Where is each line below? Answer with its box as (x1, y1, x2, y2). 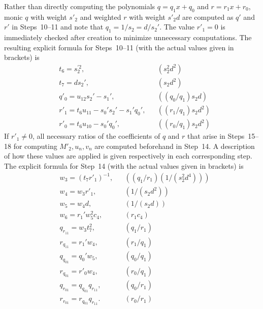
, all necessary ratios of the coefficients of (32, 131, 160, 141)
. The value (159, 21, 195, 32)
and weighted (80, 11, 121, 22)
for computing (13, 140, 57, 151)
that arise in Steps (187, 131, 245, 141)
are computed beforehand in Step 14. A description (94, 140, 255, 151)
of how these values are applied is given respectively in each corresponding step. (4, 150, 252, 161)
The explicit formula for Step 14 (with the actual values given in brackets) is (4, 160, 244, 171)
